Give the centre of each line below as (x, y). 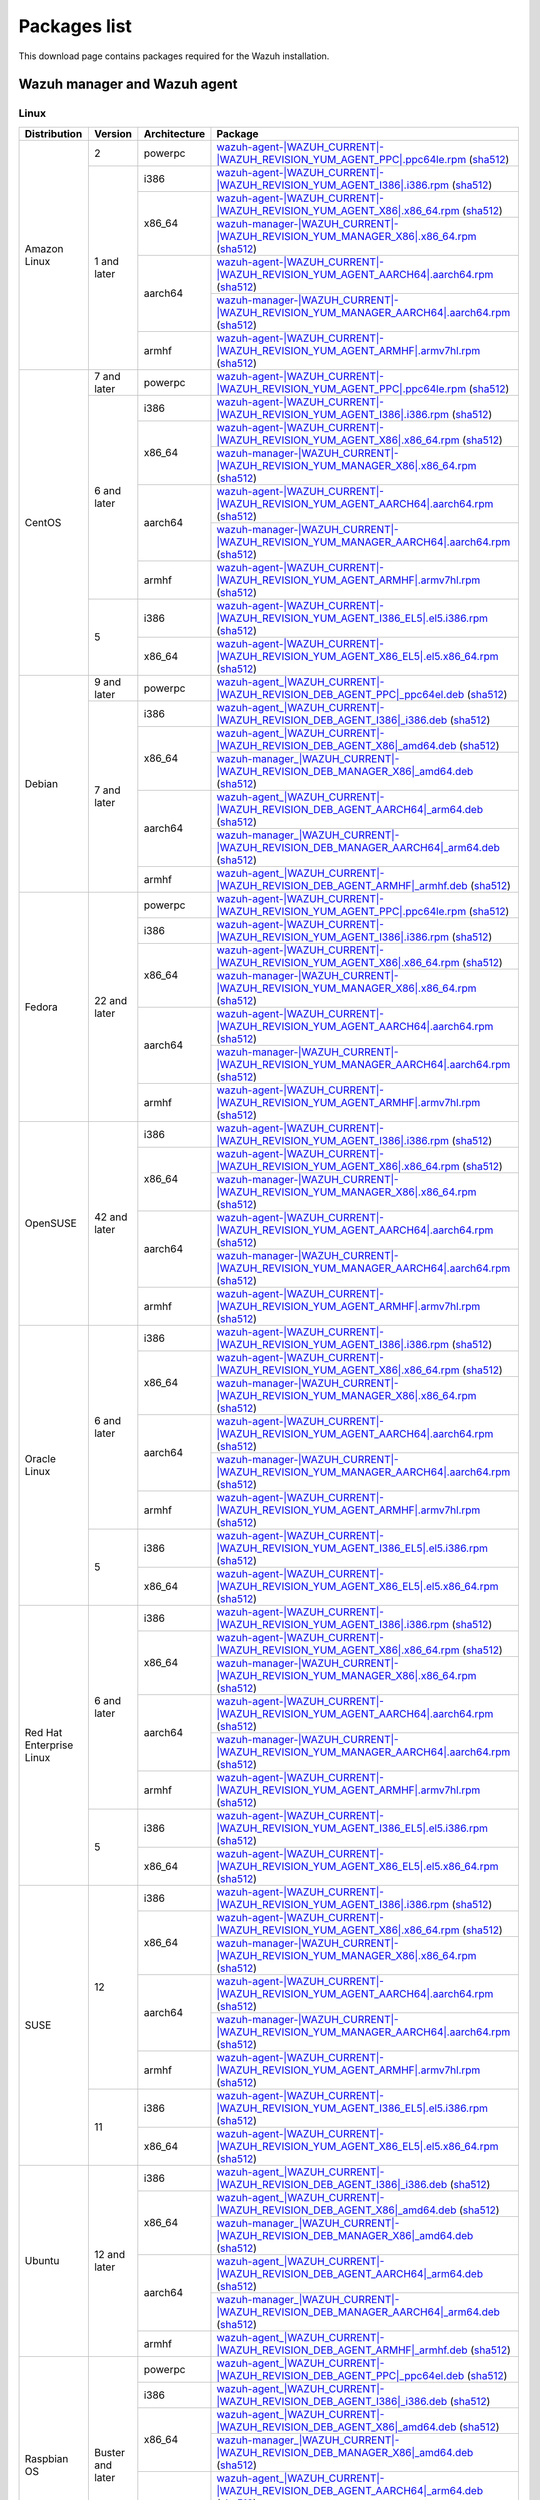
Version (113, 133)
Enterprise (49, 1745)
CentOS (43, 522)
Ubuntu (42, 2261)
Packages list (75, 26)
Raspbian (46, 2458)
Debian (41, 783)
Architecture (174, 133)
